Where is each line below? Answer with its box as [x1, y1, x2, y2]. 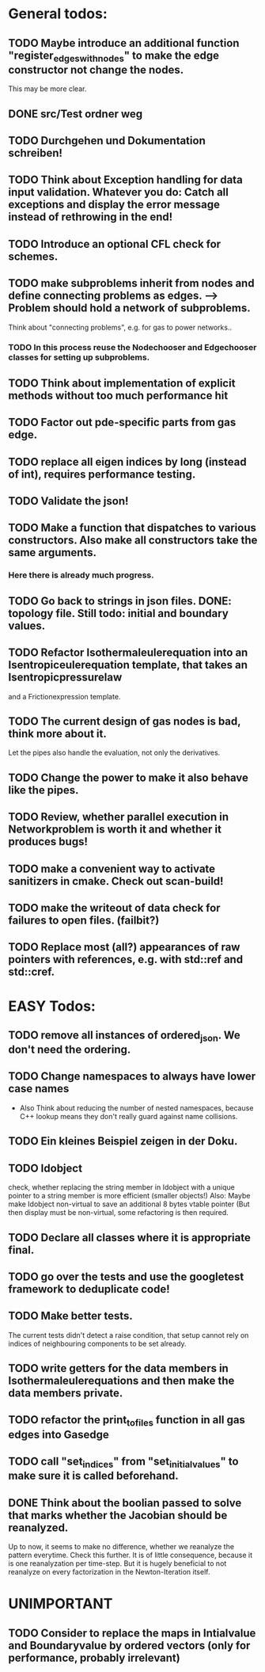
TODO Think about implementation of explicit [8, 376, 236, 390]
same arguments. [8, 546, 97, 559]
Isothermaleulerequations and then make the [8, 1374, 235, 1388]
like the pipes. [8, 783, 79, 797]
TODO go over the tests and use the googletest [8, 1270, 244, 1283]
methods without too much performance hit [8, 389, 229, 402]
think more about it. [8, 726, 107, 741]
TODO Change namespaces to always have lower [8, 1070, 256, 1084]
